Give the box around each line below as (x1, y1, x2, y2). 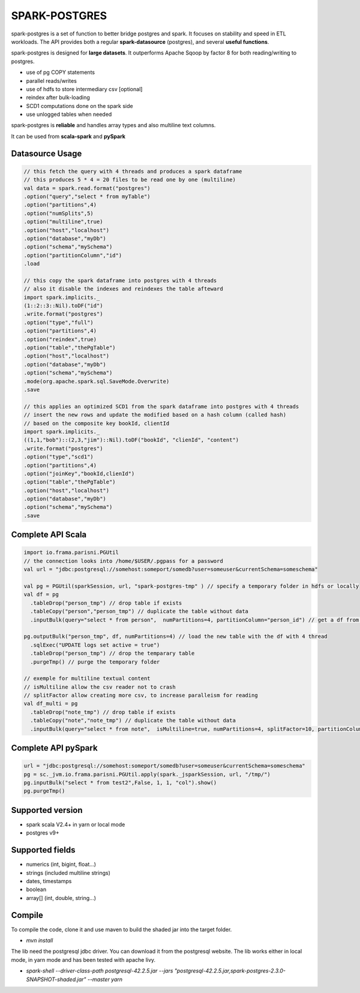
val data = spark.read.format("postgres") (23, 185, 151, 191)
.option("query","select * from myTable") (23, 193, 151, 200)
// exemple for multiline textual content (23, 675, 151, 682)
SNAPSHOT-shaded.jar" (26, 976, 86, 983)
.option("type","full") (23, 319, 94, 326)
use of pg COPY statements (26, 69, 95, 76)
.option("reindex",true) (23, 336, 97, 343)
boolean (26, 886, 47, 893)
